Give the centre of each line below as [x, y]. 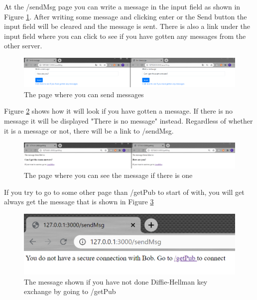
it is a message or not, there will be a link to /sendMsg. [89, 130]
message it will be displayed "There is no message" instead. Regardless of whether [128, 121]
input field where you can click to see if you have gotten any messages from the [125, 36]
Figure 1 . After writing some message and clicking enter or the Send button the [126, 16]
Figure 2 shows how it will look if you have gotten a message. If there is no [119, 111]
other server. [23, 46]
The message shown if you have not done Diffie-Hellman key [116, 281]
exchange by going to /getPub [70, 291]
